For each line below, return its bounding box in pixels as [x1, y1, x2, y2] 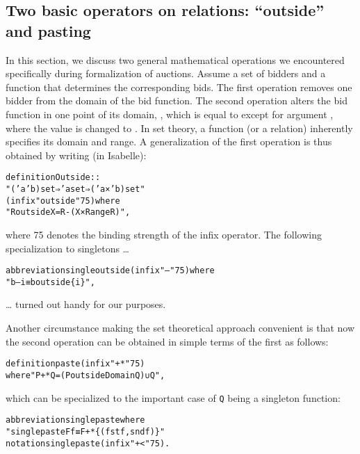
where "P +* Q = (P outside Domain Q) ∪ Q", [6, 370, 165, 380]
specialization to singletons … [6, 241, 129, 255]
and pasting [6, 19, 91, 41]
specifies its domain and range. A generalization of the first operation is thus [6, 134, 332, 149]
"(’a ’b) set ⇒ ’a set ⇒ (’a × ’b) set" [6, 184, 145, 194]
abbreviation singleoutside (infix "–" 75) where [6, 266, 215, 276]
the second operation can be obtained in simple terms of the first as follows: [6, 334, 329, 348]
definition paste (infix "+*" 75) [6, 359, 145, 369]
